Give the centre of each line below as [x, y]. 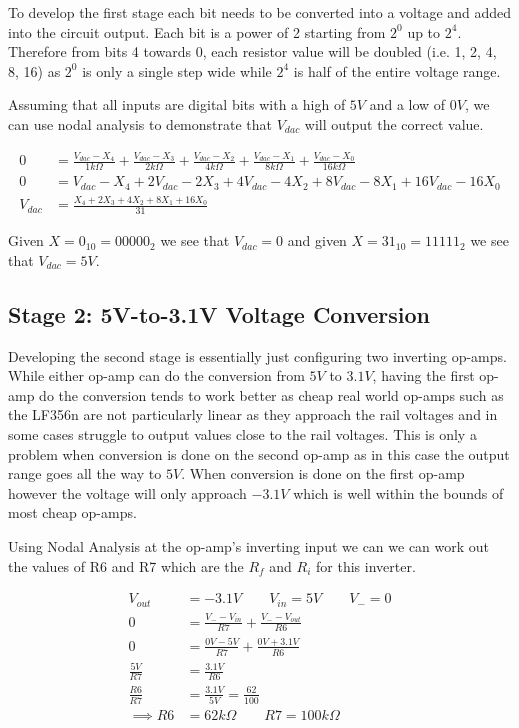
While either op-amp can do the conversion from [156, 375]
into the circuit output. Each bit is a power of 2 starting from [197, 31]
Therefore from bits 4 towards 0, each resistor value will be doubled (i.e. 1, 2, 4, [252, 51]
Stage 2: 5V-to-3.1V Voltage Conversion [219, 313]
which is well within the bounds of [398, 492]
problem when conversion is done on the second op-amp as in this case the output [259, 453]
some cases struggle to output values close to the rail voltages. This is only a [242, 433]
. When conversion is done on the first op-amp [323, 473]
